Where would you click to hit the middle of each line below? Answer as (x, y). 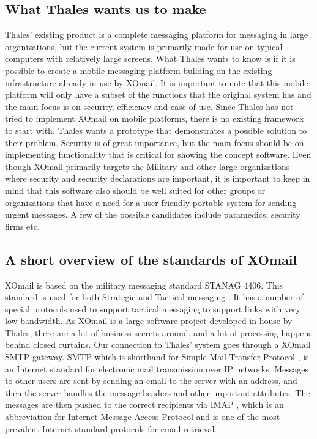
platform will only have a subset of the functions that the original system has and (158, 94)
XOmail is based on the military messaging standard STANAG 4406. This (144, 285)
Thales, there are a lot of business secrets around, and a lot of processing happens (158, 332)
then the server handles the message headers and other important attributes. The (158, 392)
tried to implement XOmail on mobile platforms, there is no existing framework (155, 118)
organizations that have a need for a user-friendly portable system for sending (151, 202)
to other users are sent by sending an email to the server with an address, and (151, 381)
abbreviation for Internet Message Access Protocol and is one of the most (143, 417)
